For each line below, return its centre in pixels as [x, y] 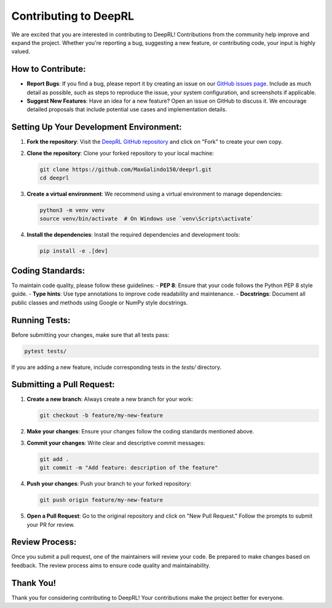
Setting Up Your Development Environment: [97, 127]
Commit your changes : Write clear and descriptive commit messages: [116, 443]
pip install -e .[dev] [74, 251]
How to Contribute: [49, 69]
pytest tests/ [45, 351]
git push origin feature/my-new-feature [101, 500]
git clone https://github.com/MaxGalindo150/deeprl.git [126, 169]
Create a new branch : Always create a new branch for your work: [110, 399]
